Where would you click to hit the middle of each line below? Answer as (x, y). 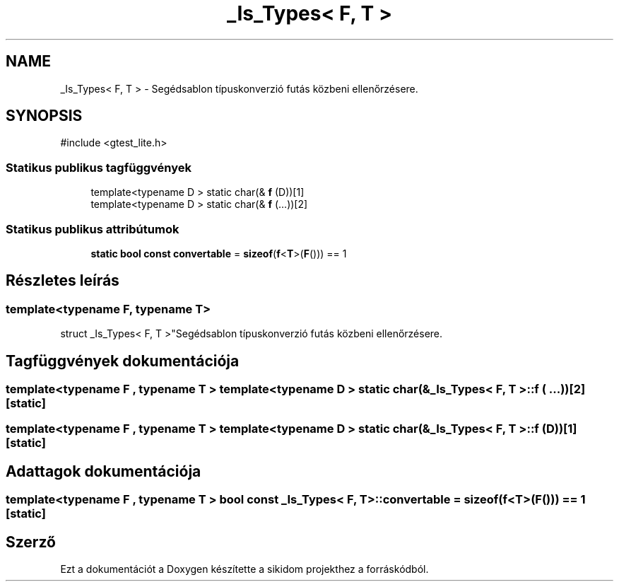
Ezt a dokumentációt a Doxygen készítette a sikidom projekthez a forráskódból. (244, 569)
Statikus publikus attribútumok (93, 229)
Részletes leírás (63, 281)
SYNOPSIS (44, 116)
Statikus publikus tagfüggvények (99, 167)
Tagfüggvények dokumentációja (123, 361)
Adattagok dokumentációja (104, 471)
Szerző (31, 542)
